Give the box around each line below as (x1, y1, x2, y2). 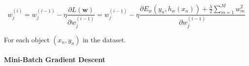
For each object (4, 34, 50, 44)
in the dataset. (83, 34, 126, 44)
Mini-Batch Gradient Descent (4, 54, 106, 65)
